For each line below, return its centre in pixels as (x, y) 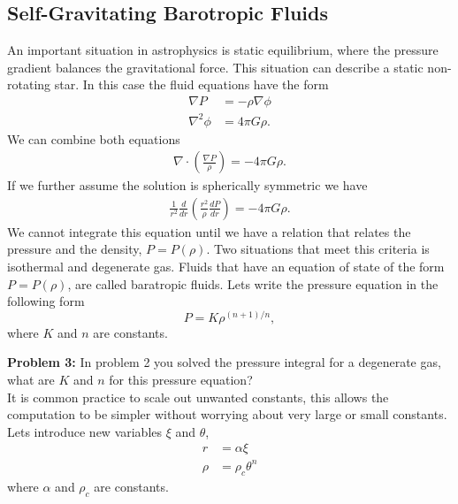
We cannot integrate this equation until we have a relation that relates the (209, 231)
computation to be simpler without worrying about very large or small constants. (227, 414)
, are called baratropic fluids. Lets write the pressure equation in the (253, 283)
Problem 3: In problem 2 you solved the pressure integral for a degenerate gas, (224, 362)
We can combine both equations (94, 138)
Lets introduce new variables (85, 431)
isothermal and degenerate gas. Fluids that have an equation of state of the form (226, 266)
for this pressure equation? (181, 380)
